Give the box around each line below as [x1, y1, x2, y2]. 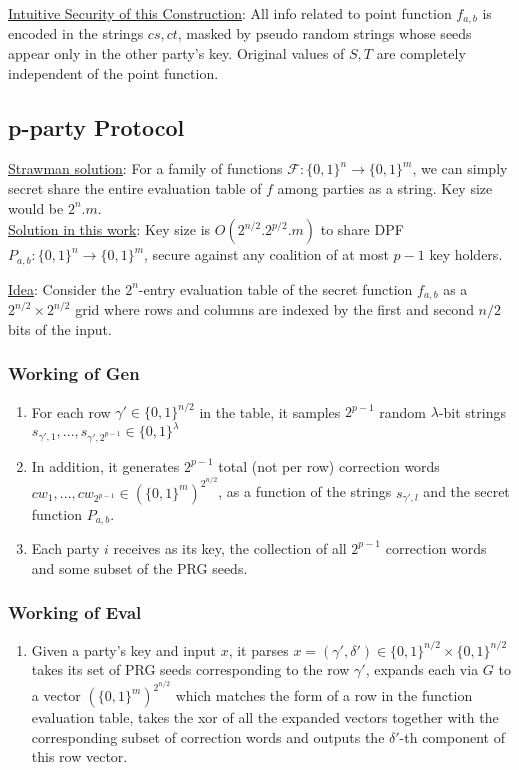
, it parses [228, 639, 289, 660]
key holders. [429, 244, 503, 265]
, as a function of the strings [218, 481, 392, 502]
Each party [31, 537, 100, 558]
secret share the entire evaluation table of [8, 178, 262, 199]
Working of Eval [8, 600, 142, 625]
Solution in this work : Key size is [8, 219, 211, 240]
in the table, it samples [199, 401, 341, 422]
